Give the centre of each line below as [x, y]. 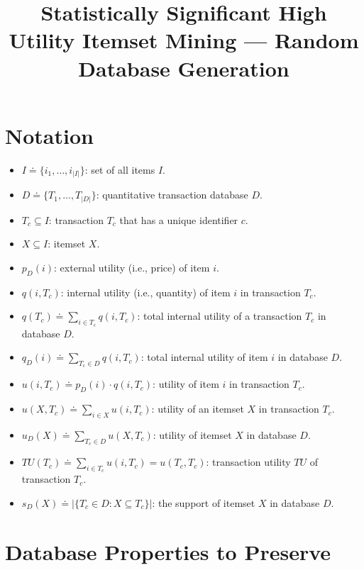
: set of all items [120, 169]
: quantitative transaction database [172, 195]
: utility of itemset [192, 434]
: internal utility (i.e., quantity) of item [145, 292]
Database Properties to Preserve [168, 551]
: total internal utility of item [204, 357]
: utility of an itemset [198, 409]
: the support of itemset [204, 502]
